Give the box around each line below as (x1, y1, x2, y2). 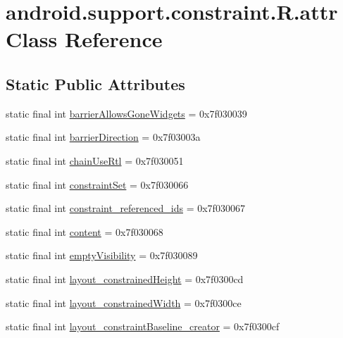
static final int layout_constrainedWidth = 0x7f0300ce (6, 295, 242, 310)
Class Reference (6, 25, 163, 54)
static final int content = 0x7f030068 (6, 224, 163, 239)
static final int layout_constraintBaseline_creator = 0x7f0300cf (6, 319, 280, 334)
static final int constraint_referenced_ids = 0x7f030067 (6, 201, 245, 215)
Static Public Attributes (6, 73, 185, 94)
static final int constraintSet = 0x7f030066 (6, 177, 189, 192)
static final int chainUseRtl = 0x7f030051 (6, 153, 184, 168)
